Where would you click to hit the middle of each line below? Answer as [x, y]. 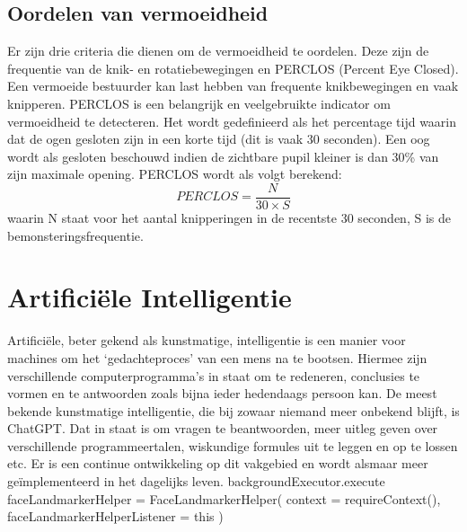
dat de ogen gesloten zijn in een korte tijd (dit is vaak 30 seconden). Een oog [219, 139]
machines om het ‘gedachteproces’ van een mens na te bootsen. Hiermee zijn [217, 357]
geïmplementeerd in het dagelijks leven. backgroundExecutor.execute [196, 481]
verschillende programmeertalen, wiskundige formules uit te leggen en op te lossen [233, 445]
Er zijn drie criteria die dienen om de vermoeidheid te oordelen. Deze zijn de [218, 51]
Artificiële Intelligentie [150, 297]
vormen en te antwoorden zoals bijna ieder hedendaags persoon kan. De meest [222, 393]
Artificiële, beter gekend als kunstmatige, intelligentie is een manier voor [207, 340]
